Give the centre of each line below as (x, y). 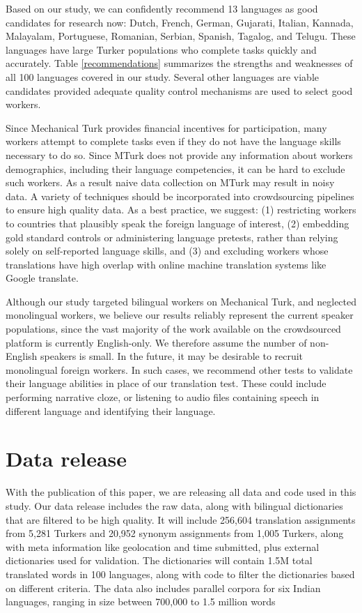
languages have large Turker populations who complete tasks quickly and (161, 49)
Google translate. (42, 278)
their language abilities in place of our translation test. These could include (166, 383)
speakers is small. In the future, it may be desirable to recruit (172, 356)
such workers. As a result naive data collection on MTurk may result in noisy (170, 182)
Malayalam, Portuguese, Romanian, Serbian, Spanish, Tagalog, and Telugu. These (181, 36)
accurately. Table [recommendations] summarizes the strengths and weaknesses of (179, 63)
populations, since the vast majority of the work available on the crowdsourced (173, 329)
